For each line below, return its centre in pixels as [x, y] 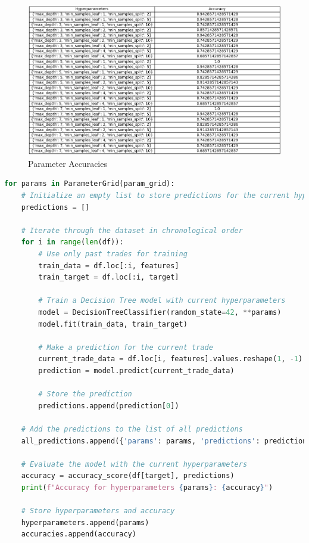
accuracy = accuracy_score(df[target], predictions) [128, 476]
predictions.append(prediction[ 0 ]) [109, 406]
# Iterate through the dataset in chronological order [132, 230]
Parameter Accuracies [68, 163]
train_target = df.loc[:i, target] [109, 277]
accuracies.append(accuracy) [79, 534]
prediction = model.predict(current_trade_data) [136, 370]
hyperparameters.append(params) [85, 522]
